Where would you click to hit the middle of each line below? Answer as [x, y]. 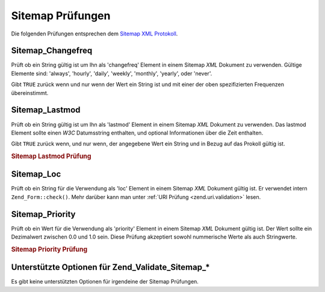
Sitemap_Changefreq [52, 51]
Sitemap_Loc [36, 174]
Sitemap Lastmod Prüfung [51, 156]
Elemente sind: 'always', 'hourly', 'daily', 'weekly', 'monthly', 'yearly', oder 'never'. [112, 73]
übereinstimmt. [30, 93]
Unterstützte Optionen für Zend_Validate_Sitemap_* [110, 267]
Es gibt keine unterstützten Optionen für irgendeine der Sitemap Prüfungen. [105, 282]
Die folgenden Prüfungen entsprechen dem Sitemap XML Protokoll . [94, 34]
